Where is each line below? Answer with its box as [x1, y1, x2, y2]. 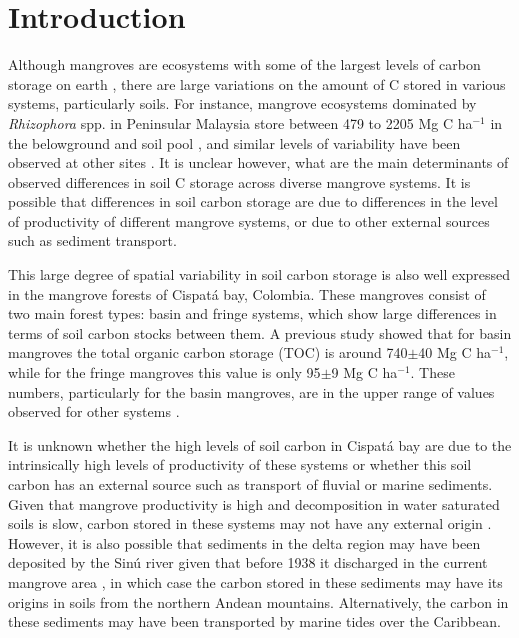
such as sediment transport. [8, 230, 177, 251]
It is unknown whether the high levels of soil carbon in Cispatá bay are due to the [8, 434, 512, 455]
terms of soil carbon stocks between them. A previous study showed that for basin [8, 322, 512, 343]
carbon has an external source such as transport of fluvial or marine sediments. [8, 474, 493, 494]
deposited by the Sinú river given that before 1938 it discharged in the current [8, 552, 488, 573]
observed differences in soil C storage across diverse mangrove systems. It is [8, 171, 471, 192]
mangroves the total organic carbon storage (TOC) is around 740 [8, 342, 408, 363]
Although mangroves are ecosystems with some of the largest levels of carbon [8, 54, 481, 75]
